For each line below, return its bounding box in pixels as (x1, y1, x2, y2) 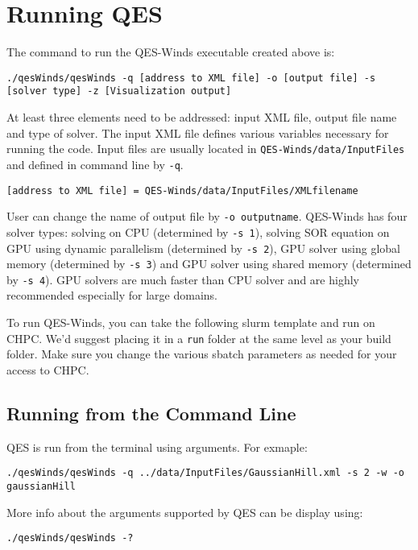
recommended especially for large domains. (6, 287, 217, 304)
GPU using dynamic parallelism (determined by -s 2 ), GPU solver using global (6, 239, 400, 256)
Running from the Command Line (6, 400, 296, 425)
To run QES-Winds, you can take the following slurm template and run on (6, 314, 375, 331)
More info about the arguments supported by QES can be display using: (6, 503, 363, 520)
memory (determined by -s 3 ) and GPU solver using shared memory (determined (6, 255, 412, 272)
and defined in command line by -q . (6, 155, 184, 172)
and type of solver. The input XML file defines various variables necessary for (6, 124, 389, 141)
